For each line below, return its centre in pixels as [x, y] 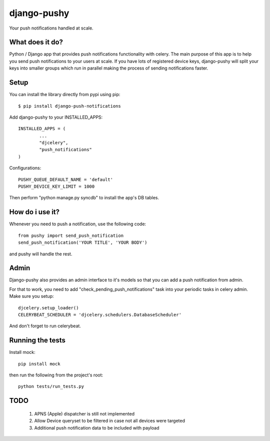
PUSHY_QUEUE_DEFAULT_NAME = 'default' [66, 179]
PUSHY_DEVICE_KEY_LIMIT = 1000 [56, 187]
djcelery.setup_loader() [48, 308]
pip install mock [39, 364]
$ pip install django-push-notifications [69, 106]
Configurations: [25, 168]
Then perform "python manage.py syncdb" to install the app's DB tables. [84, 198]
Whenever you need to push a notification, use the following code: [78, 224]
